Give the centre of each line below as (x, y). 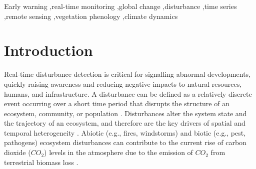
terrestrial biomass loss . (41, 162)
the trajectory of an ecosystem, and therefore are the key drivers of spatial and (125, 123)
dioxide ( (17, 152)
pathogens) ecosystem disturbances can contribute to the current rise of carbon (125, 142)
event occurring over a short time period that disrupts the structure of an (117, 103)
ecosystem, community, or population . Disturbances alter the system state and (125, 113)
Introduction (48, 50)
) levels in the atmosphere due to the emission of (118, 152)
